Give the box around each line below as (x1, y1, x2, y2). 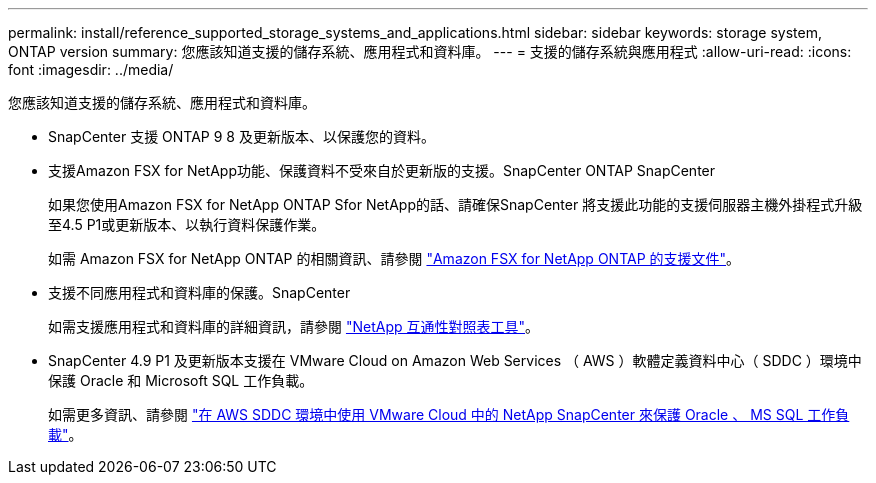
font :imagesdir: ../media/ (8, 61, 174, 78)
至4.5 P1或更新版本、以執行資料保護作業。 (48, 216, 326, 233)
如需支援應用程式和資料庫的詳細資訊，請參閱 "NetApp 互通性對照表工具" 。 (48, 318, 540, 335)
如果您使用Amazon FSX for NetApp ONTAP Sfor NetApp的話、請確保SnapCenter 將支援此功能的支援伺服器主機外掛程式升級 (48, 196, 863, 213)
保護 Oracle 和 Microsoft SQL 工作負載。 (48, 372, 314, 389)
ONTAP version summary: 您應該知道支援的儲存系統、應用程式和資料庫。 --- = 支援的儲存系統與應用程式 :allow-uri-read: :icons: (8, 43, 852, 60)
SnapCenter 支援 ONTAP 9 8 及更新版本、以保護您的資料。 (48, 128, 435, 145)
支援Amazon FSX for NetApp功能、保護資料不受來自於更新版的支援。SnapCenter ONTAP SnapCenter (48, 162, 716, 179)
